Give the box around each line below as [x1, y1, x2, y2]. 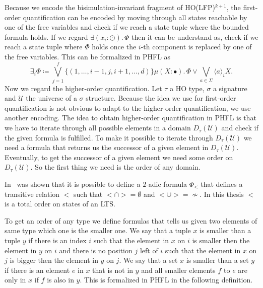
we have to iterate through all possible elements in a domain [5, 122, 191, 133]
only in [5, 274, 26, 285]
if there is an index [28, 235, 87, 245]
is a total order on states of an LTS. [5, 198, 115, 209]
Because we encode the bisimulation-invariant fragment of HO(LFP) [5, 2, 215, 12]
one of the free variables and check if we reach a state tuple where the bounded [5, 22, 249, 32]
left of [140, 245, 158, 255]
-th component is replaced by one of [141, 41, 252, 52]
